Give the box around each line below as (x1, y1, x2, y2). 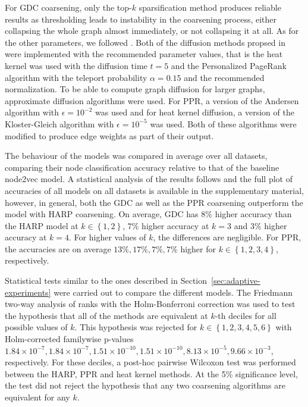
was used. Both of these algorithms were (150, 117, 297, 130)
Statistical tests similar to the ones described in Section (5, 274, 208, 287)
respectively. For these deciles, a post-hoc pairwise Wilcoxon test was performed (5, 356, 296, 368)
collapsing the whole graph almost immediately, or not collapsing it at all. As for (5, 24, 299, 37)
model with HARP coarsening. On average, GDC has (5, 208, 199, 220)
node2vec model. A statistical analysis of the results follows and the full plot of (5, 173, 293, 185)
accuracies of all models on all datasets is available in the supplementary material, (5, 184, 304, 196)
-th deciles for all (215, 309, 276, 321)
